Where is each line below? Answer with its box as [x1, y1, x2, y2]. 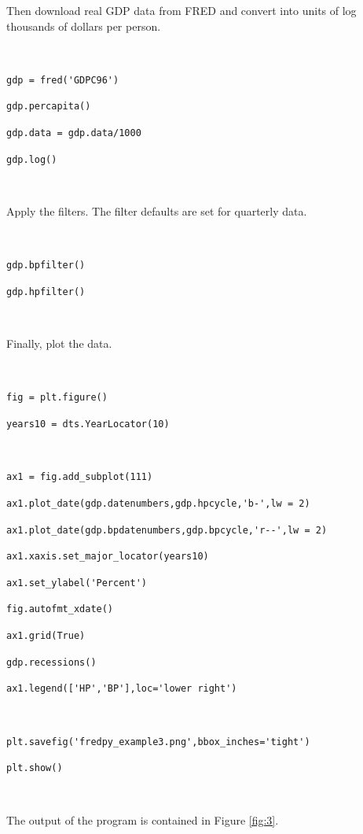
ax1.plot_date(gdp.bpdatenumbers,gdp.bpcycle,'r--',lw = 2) [6, 524, 328, 536]
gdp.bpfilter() [6, 260, 86, 271]
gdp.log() [6, 153, 57, 165]
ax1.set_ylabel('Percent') [6, 577, 147, 589]
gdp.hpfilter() [6, 286, 86, 297]
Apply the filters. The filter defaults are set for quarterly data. [6, 203, 307, 219]
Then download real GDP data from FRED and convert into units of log [6, 2, 357, 18]
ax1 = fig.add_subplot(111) [6, 471, 153, 483]
